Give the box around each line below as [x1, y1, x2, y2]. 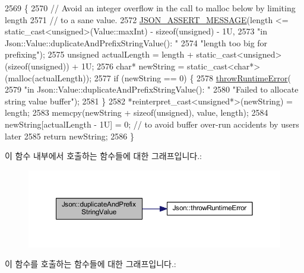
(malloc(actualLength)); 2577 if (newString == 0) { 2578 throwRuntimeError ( [5, 71, 291, 84]
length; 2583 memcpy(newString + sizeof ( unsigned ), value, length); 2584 [5, 106, 268, 119]
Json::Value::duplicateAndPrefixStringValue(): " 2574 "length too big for [5, 36, 268, 49]
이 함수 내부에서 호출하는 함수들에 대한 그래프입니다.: [5, 150, 202, 162]
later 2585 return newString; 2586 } [5, 129, 134, 142]
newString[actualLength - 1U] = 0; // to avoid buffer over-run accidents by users [5, 118, 299, 130]
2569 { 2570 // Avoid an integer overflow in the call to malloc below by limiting [5, 2, 296, 14]
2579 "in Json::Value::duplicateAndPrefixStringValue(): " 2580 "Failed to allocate [5, 83, 299, 96]
